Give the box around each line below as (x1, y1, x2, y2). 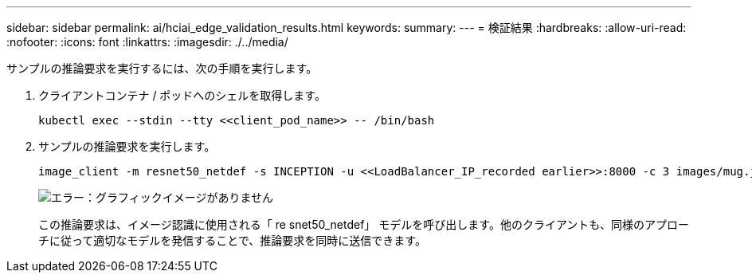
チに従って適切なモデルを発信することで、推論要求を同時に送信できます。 (38, 234, 426, 247)
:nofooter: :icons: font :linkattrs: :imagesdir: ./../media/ (6, 35, 288, 49)
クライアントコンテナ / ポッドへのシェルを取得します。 (38, 88, 326, 102)
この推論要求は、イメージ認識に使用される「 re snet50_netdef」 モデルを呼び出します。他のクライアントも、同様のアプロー (38, 218, 689, 231)
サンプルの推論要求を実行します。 (38, 139, 216, 153)
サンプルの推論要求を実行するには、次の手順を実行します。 (6, 61, 318, 75)
